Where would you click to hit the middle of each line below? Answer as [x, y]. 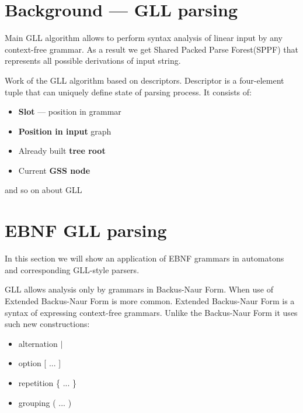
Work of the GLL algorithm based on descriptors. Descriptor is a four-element [144, 80]
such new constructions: [47, 324]
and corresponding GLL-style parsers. [72, 269]
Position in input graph [65, 131]
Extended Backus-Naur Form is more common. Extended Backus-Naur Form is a [150, 300]
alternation [38, 343]
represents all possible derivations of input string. [93, 61]
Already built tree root [62, 151]
